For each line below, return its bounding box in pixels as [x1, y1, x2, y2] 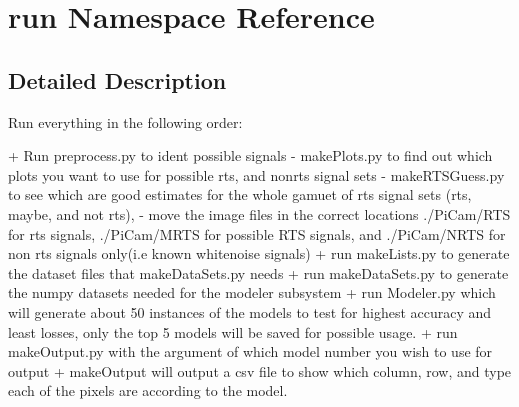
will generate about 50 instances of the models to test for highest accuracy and [8, 301, 492, 322]
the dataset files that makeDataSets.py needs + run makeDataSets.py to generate [8, 262, 509, 283]
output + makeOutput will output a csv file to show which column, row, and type [8, 360, 512, 381]
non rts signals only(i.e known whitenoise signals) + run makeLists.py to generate [8, 243, 510, 264]
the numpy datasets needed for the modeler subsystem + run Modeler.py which [8, 282, 496, 303]
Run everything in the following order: [8, 111, 243, 132]
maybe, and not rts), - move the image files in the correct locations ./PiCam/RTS [8, 203, 511, 224]
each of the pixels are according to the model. [8, 380, 288, 401]
